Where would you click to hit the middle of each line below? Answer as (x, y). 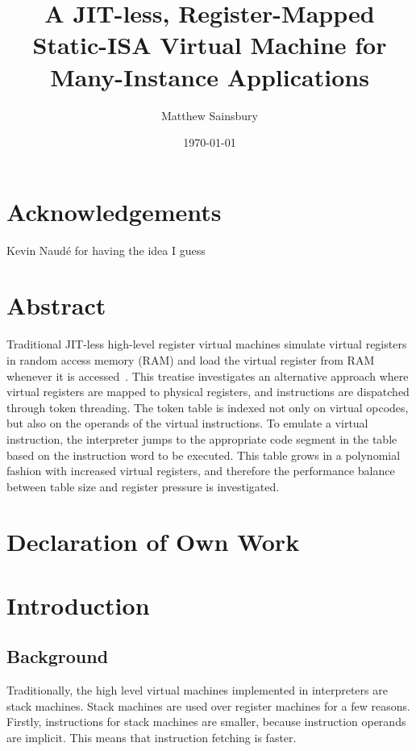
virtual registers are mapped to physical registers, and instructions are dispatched (208, 392)
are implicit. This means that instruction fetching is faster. (152, 738)
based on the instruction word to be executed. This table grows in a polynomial (204, 455)
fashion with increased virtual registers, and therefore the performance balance (201, 471)
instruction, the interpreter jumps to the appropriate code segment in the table (202, 438)
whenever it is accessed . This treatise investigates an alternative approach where (208, 375)
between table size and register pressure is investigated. (143, 486)
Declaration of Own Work (153, 542)
